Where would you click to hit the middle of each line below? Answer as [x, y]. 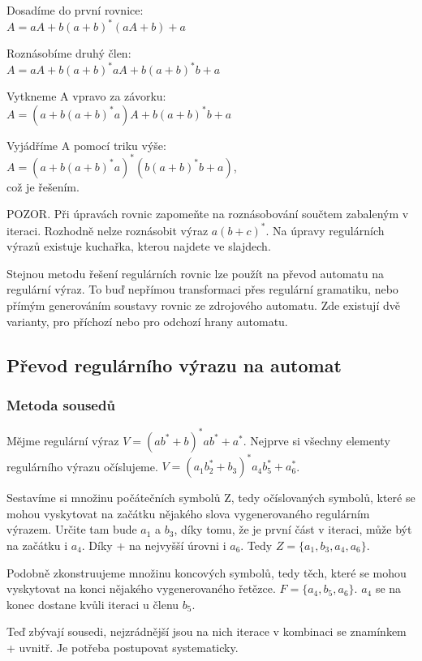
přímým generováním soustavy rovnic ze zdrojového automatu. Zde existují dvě [203, 305]
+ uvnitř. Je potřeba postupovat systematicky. [123, 647]
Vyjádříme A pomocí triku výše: [86, 145]
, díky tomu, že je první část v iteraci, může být [293, 529]
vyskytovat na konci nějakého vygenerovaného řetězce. [141, 588]
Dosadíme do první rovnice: [75, 10]
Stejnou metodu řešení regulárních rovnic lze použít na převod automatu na [196, 273]
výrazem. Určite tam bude [72, 529]
